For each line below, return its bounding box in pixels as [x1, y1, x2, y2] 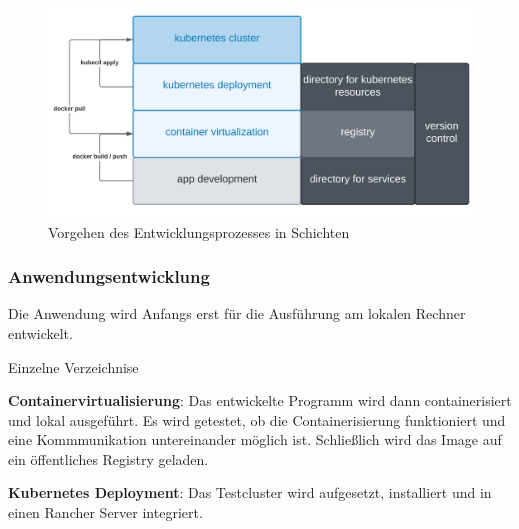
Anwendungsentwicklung [8, 264, 210, 289]
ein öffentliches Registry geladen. [8, 448, 209, 469]
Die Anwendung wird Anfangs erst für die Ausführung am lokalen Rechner [8, 303, 466, 324]
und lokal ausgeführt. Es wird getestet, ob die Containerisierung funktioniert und [8, 409, 506, 430]
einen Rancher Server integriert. [8, 502, 203, 523]
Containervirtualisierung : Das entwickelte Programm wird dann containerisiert [8, 390, 512, 411]
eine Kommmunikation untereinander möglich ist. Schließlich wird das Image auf [8, 429, 502, 450]
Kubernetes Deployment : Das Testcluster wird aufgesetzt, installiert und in [8, 482, 492, 503]
